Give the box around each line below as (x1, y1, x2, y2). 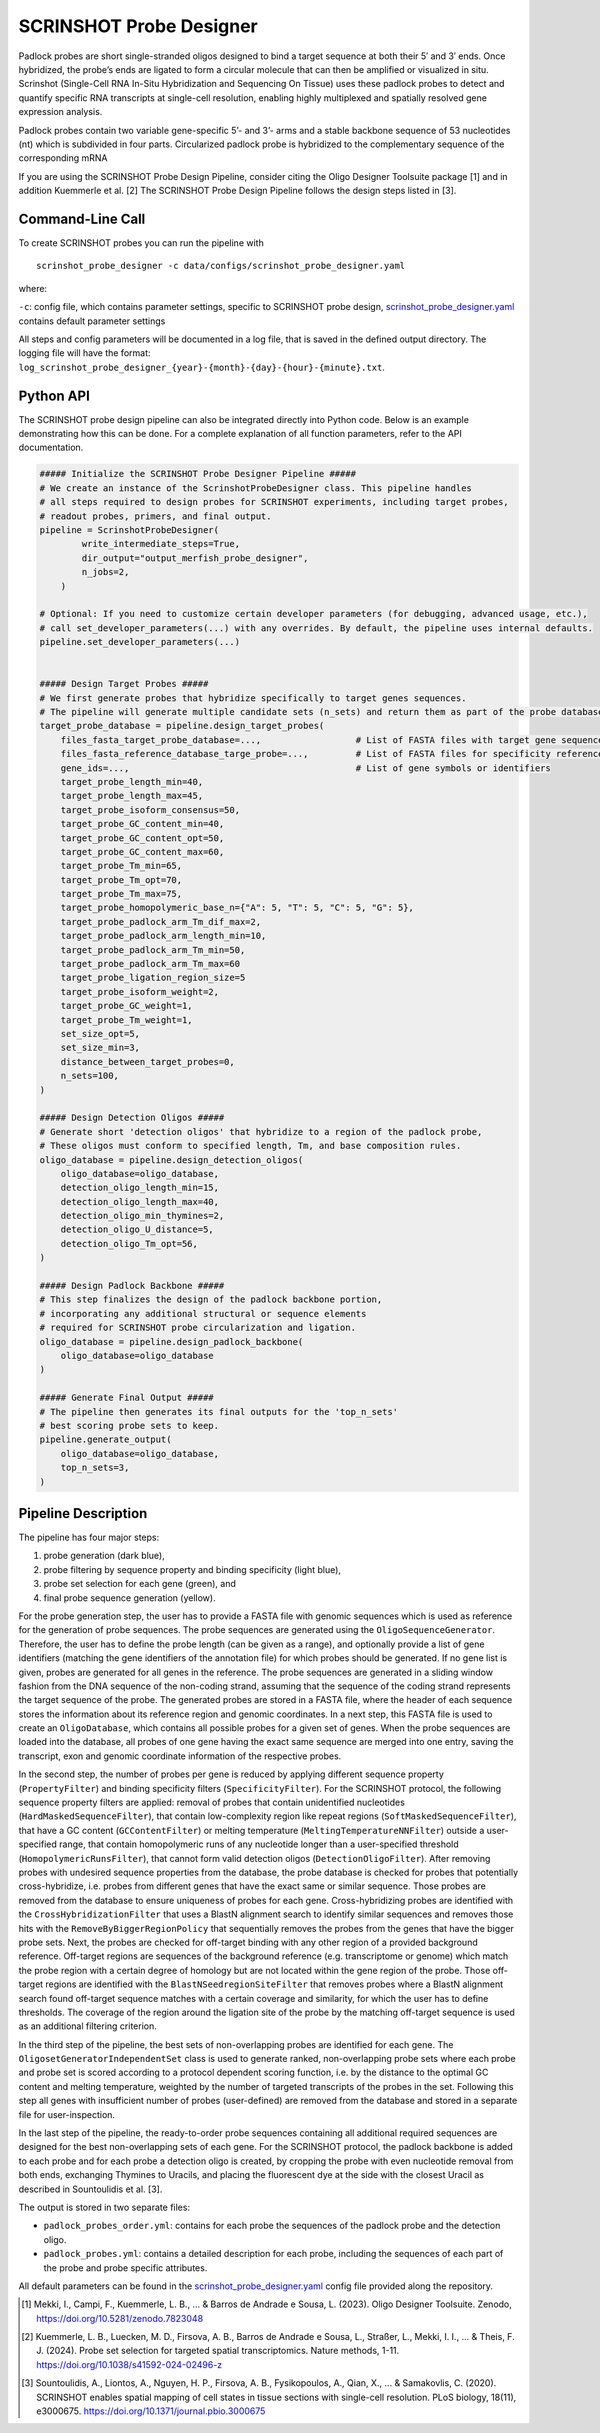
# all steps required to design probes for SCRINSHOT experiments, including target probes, (39, 496, 509, 508)
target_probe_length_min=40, (60, 776, 204, 787)
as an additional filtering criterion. (18, 2020, 157, 2032)
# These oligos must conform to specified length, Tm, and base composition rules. (39, 1140, 462, 1152)
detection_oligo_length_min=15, (60, 1182, 220, 1194)
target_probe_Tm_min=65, (60, 860, 183, 872)
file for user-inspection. (18, 2108, 115, 2120)
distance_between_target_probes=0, (60, 1056, 235, 1067)
